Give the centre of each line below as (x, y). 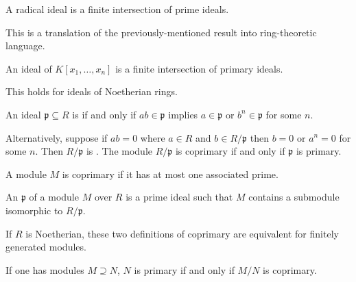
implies (183, 114)
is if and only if (104, 114)
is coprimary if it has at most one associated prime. (170, 174)
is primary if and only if (184, 269)
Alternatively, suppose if (57, 137)
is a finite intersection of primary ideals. (199, 68)
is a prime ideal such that (179, 197)
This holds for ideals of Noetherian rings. (92, 91)
